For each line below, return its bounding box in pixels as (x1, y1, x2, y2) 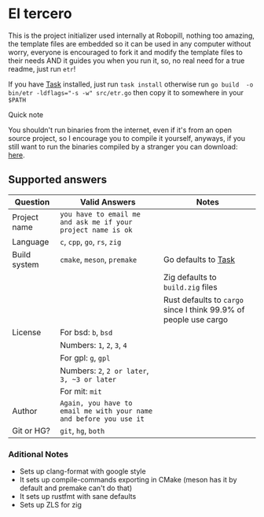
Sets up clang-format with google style (19, 467, 147, 476)
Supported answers (8, 173, 108, 186)
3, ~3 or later (60, 375, 117, 384)
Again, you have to (60, 398, 133, 408)
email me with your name (60, 406, 153, 415)
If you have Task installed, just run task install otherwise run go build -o (8, 79, 254, 89)
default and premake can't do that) (19, 483, 133, 493)
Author (12, 405, 38, 416)
